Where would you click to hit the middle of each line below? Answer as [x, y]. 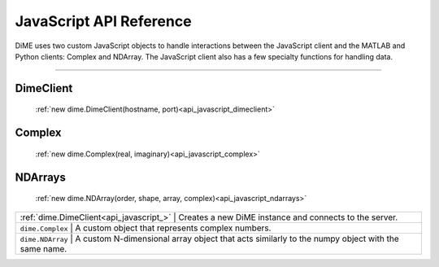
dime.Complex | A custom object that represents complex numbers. [146, 228]
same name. [43, 248]
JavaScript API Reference [103, 21]
